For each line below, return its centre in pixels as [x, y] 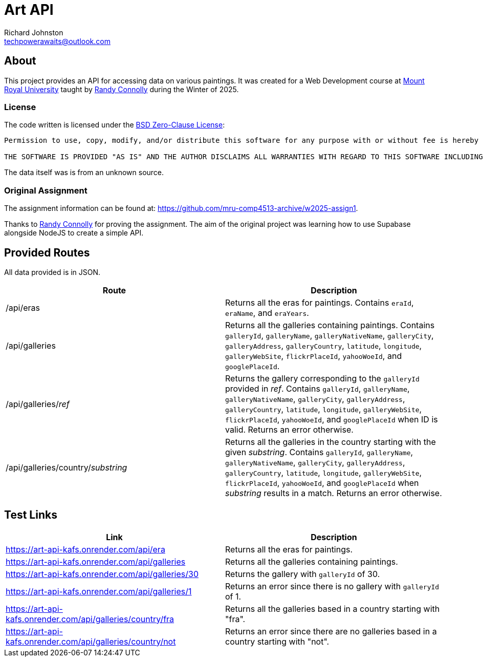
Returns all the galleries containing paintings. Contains [330, 325]
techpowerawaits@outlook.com [57, 41]
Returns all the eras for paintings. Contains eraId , [320, 302]
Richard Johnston [34, 32]
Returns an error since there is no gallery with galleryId [332, 586]
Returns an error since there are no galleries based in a [331, 631]
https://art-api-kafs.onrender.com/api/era [85, 549]
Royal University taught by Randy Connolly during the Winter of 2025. [122, 89]
